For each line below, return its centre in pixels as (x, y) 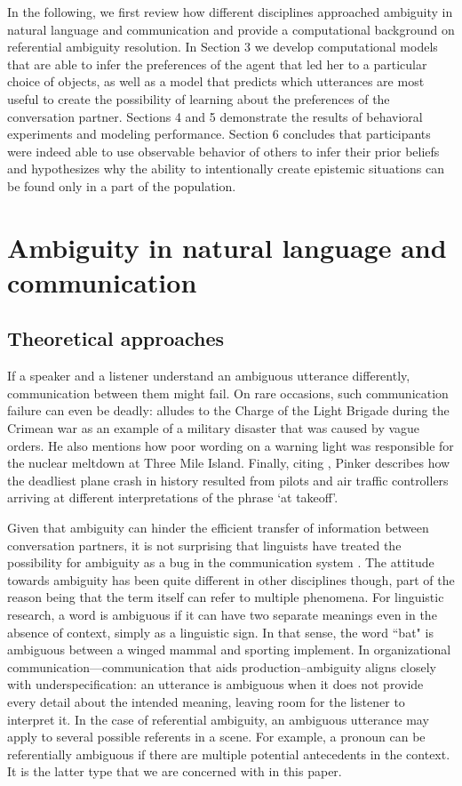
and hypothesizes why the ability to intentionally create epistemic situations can (226, 168)
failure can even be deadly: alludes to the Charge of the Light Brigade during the (228, 410)
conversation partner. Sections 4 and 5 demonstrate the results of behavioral (215, 116)
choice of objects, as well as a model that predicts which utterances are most (216, 81)
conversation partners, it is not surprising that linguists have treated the (204, 545)
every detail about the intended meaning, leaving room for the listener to (206, 701)
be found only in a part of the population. (122, 185)
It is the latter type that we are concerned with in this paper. (175, 771)
